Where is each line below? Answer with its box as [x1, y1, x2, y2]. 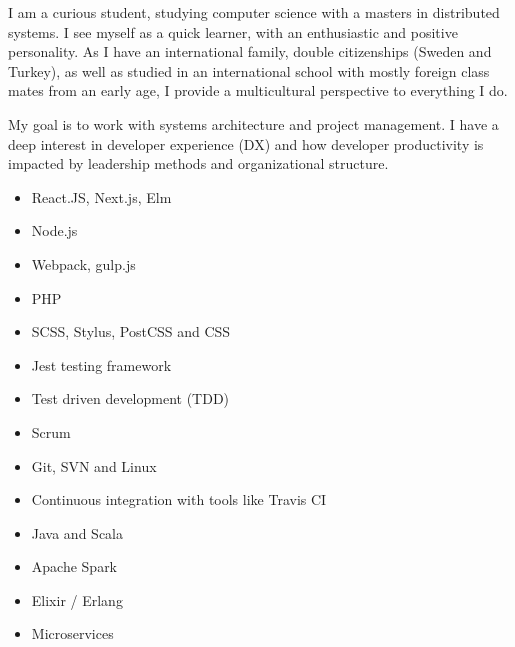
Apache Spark [31, 556, 118, 577]
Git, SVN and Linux [31, 455, 157, 476]
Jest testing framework [31, 354, 172, 375]
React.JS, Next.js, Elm [31, 186, 172, 207]
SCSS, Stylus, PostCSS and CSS [31, 321, 231, 342]
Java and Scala [31, 522, 123, 543]
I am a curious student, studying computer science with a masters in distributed [8, 2, 500, 22]
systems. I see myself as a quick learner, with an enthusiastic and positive [8, 21, 458, 42]
